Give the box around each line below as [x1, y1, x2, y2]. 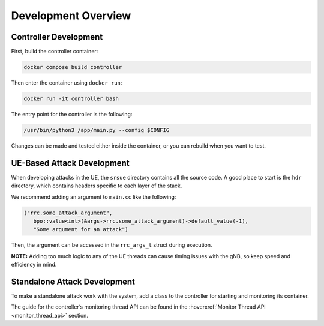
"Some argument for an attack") [33, 226, 128, 233]
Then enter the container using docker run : [11, 79, 122, 86]
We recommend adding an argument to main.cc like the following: [11, 193, 176, 201]
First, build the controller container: [11, 48, 98, 55]
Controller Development [11, 32, 103, 42]
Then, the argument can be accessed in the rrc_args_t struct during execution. [11, 241, 212, 249]
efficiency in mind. [11, 261, 57, 268]
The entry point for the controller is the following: [11, 111, 133, 118]
